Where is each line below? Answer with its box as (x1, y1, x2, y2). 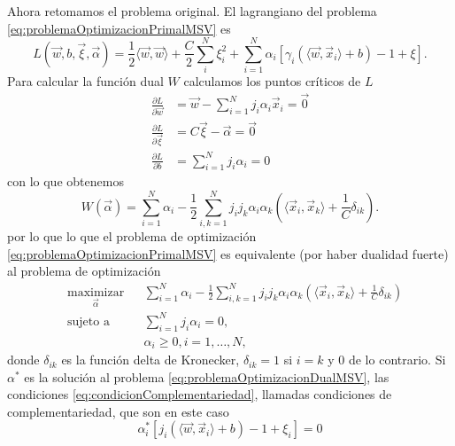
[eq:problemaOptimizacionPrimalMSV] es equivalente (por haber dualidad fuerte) (7, 244, 449, 262)
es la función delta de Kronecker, (61, 350, 240, 369)
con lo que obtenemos (7, 172, 124, 191)
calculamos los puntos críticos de (183, 72, 361, 90)
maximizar (67, 286, 125, 299)
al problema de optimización (7, 262, 161, 280)
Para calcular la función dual (7, 72, 164, 90)
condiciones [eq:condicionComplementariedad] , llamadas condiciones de (7, 385, 392, 403)
